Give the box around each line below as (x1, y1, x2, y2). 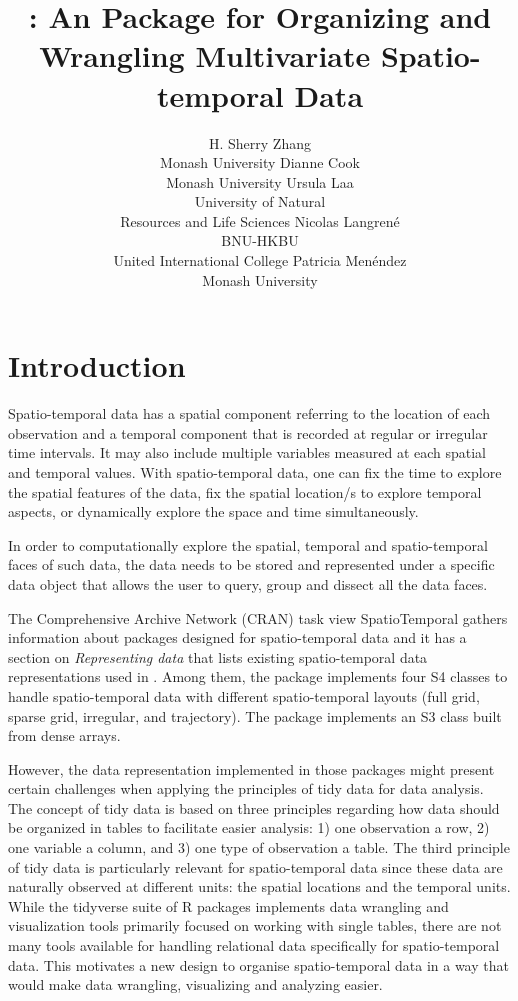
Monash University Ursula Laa (166, 171, 354, 192)
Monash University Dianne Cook (160, 152, 360, 173)
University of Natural (194, 191, 326, 212)
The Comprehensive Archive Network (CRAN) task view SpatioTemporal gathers (8, 607, 508, 628)
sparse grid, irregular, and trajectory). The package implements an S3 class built (8, 705, 502, 726)
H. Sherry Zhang (209, 132, 311, 153)
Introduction (8, 345, 186, 386)
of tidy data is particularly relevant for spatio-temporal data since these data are (8, 856, 503, 877)
